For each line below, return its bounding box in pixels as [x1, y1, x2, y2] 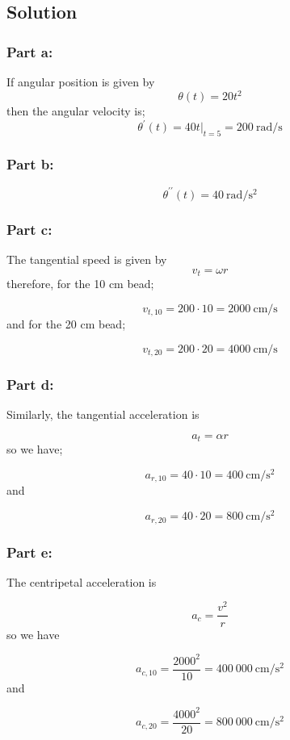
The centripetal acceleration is [6, 573, 157, 590]
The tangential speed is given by [6, 250, 167, 267]
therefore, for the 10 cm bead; [6, 274, 154, 291]
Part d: [6, 374, 54, 394]
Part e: [6, 541, 53, 562]
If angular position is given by [6, 73, 155, 90]
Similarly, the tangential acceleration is [6, 406, 200, 423]
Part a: [6, 41, 53, 61]
